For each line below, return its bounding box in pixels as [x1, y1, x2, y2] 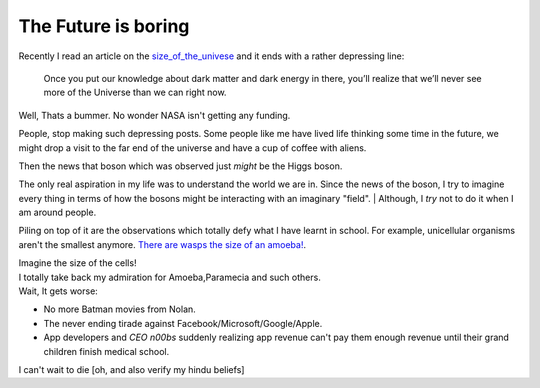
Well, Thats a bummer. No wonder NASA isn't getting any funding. [18, 109, 291, 121]
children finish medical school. [43, 345, 170, 357]
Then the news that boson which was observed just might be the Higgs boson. [18, 160, 343, 172]
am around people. [18, 206, 97, 219]
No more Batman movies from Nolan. [43, 303, 197, 315]
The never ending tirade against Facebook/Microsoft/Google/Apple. [43, 317, 323, 329]
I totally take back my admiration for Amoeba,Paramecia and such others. [18, 271, 322, 283]
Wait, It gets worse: [18, 285, 99, 297]
